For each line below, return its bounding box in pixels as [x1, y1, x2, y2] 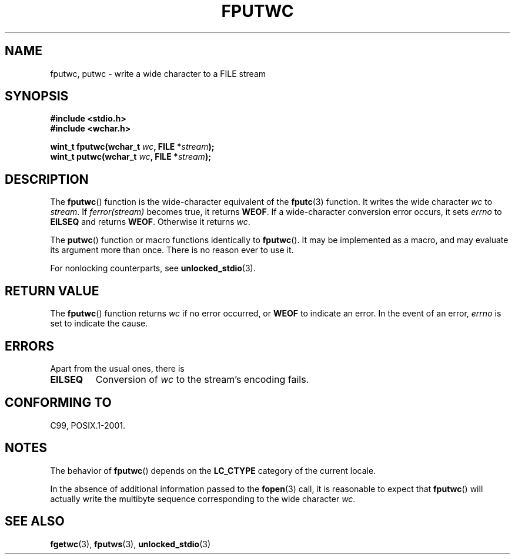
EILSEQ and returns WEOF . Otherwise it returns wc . [50, 217, 250, 227]
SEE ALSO [5, 514, 65, 529]
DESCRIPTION [5, 171, 89, 187]
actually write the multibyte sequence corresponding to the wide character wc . [50, 493, 356, 504]
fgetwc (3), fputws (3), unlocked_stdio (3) [50, 538, 211, 549]
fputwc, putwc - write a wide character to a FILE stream [50, 68, 266, 79]
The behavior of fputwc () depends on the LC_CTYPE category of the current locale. [50, 465, 376, 476]
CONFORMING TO [5, 395, 112, 410]
